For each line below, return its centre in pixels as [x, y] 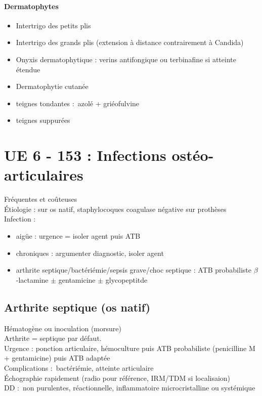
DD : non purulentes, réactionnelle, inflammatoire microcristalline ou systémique [130, 388]
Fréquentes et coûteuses [41, 199]
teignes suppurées [43, 120]
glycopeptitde [126, 279]
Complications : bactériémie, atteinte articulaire [79, 368]
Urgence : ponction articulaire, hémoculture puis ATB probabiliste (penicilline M [130, 348]
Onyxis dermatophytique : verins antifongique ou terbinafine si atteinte [126, 59]
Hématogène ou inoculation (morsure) [63, 328]
